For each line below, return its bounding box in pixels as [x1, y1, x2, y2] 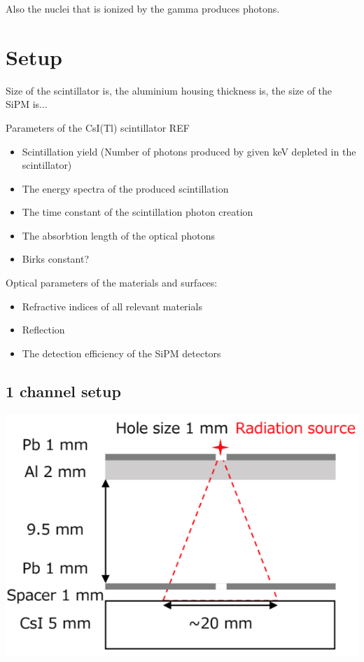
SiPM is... [6, 97, 48, 111]
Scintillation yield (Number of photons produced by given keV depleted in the [22, 144, 356, 158]
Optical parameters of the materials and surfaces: [6, 275, 218, 290]
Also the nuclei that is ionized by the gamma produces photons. [6, 1, 280, 15]
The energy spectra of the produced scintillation [22, 181, 229, 195]
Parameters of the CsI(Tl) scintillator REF [6, 120, 190, 135]
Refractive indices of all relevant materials [22, 298, 202, 313]
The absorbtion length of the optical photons [22, 228, 215, 242]
